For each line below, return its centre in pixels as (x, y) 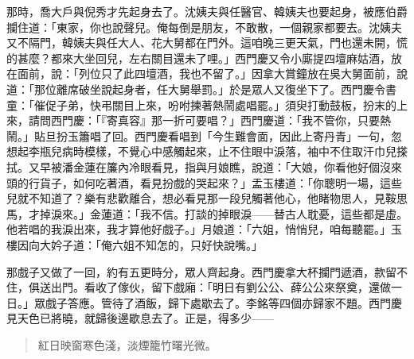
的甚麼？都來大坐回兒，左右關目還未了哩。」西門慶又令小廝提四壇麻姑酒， (199, 58)
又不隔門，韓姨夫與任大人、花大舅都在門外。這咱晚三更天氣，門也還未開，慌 (207, 42)
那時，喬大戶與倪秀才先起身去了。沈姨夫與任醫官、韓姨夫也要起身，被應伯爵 (207, 11)
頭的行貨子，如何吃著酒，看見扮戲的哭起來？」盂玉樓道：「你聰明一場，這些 (204, 182)
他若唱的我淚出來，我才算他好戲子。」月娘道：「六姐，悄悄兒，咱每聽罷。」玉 (204, 229)
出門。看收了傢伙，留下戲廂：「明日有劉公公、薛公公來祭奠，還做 (221, 287)
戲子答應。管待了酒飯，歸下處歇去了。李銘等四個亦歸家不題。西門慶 (223, 302)
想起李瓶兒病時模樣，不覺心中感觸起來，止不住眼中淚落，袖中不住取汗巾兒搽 (207, 151)
